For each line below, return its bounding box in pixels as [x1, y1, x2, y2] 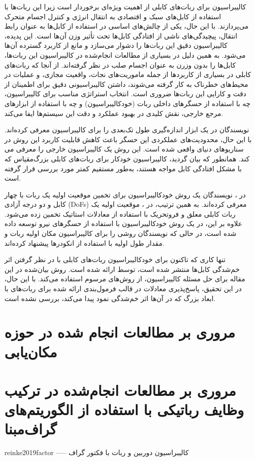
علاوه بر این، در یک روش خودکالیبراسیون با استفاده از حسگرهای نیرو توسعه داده [4, 218, 243, 229]
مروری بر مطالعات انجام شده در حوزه [4, 322, 235, 342]
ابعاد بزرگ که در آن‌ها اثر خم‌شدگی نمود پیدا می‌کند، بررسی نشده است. [4, 293, 216, 303]
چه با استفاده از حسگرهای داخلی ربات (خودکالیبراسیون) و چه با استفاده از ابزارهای [4, 98, 251, 108]
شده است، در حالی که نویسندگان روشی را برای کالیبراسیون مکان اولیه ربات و [4, 228, 237, 238]
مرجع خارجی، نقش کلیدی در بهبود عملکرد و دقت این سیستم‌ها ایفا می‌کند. [4, 108, 223, 118]
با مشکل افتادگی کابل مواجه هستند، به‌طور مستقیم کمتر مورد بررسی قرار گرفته [4, 163, 242, 173]
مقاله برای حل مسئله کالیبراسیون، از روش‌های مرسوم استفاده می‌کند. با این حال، [4, 273, 245, 284]
